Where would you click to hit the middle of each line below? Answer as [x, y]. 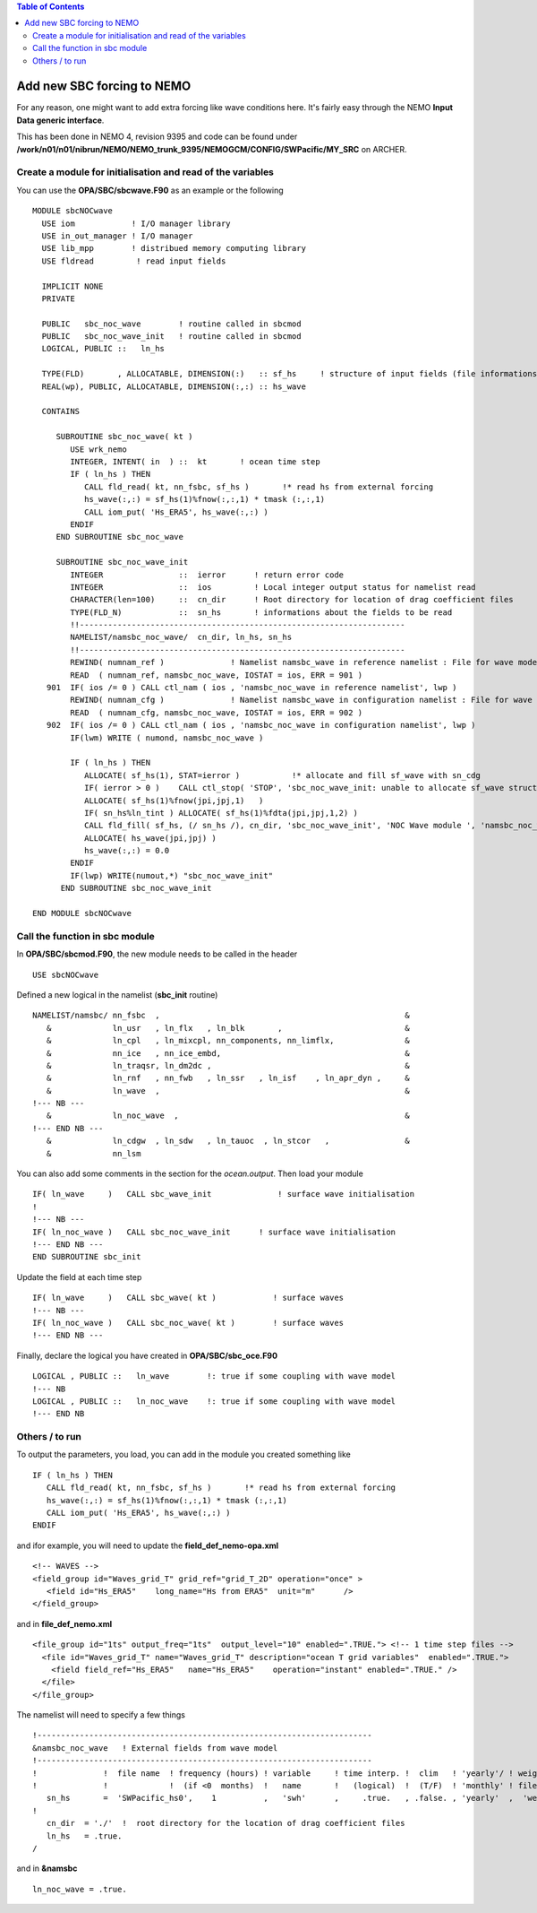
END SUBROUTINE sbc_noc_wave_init [136, 888]
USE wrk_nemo [98, 449]
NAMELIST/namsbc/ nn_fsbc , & [222, 1016]
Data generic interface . [60, 120]
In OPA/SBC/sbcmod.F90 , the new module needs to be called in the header [157, 954]
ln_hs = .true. [84, 1836]
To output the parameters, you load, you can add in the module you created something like [183, 1454]
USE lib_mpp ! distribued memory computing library [174, 248]
